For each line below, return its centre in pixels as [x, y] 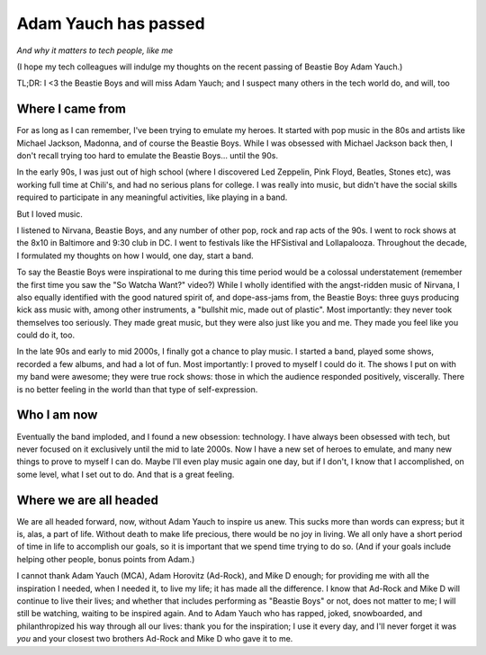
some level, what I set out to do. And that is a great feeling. [126, 474]
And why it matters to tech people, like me [95, 50]
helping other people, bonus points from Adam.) [106, 559]
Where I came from [71, 109]
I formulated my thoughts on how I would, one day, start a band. [135, 256]
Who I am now [57, 415]
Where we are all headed [88, 500]
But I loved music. [49, 214]
